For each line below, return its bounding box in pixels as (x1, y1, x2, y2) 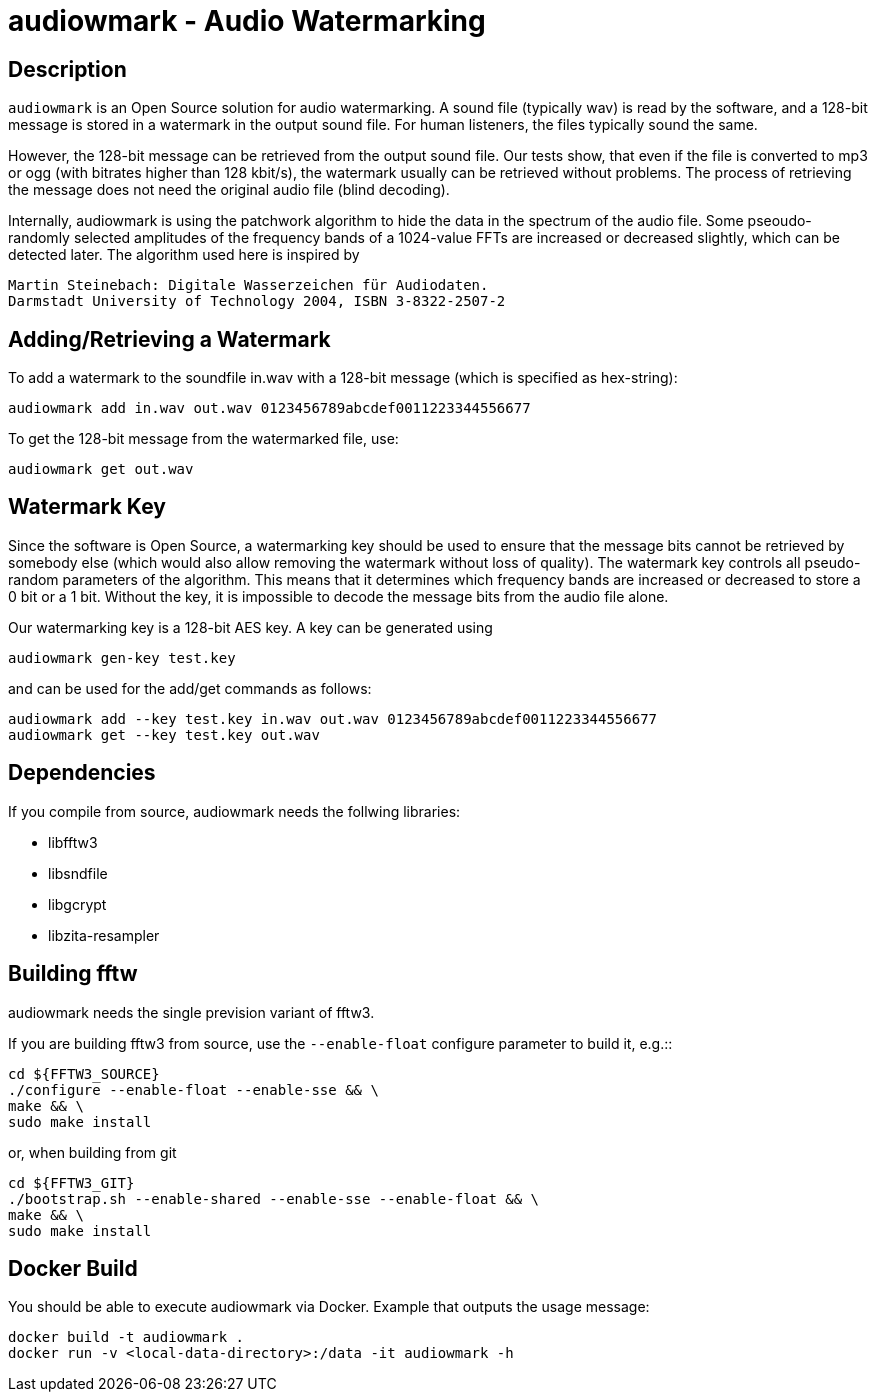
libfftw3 (48, 833, 98, 851)
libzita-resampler (48, 926, 160, 944)
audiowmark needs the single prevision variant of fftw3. (8, 1003, 375, 1021)
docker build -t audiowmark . (8, 1329, 245, 1346)
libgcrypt (48, 895, 107, 913)
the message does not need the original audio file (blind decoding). (8, 181, 450, 199)
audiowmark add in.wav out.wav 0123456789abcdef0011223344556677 (8, 400, 531, 417)
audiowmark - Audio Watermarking (8, 4, 486, 38)
